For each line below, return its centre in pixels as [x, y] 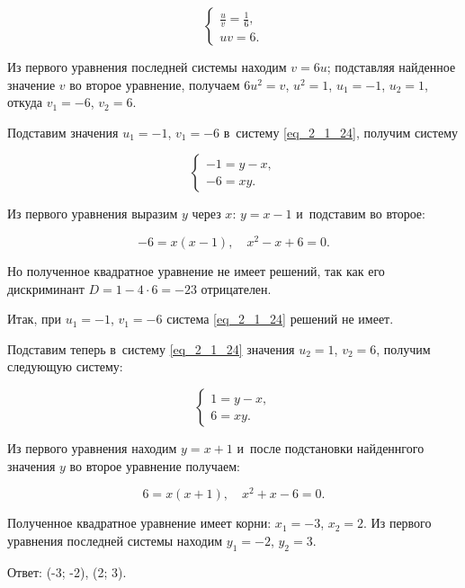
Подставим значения [63, 132]
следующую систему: [65, 366]
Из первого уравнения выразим [93, 214]
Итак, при [34, 319]
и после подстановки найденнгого [331, 448]
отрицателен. [236, 288]
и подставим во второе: [361, 214]
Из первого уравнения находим [92, 448]
